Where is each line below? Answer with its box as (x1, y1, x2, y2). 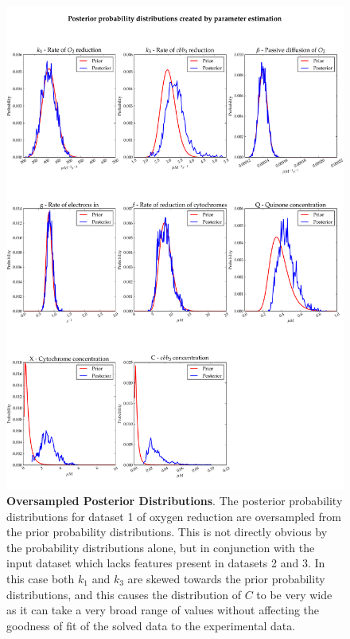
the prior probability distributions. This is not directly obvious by (6, 523, 328, 540)
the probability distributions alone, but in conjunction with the (6, 539, 315, 555)
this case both (6, 570, 75, 586)
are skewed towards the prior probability (127, 570, 325, 586)
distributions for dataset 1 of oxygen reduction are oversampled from (6, 508, 341, 524)
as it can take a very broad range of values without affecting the (6, 602, 320, 618)
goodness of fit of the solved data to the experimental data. (6, 617, 296, 633)
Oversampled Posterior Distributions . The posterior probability (6, 492, 343, 508)
